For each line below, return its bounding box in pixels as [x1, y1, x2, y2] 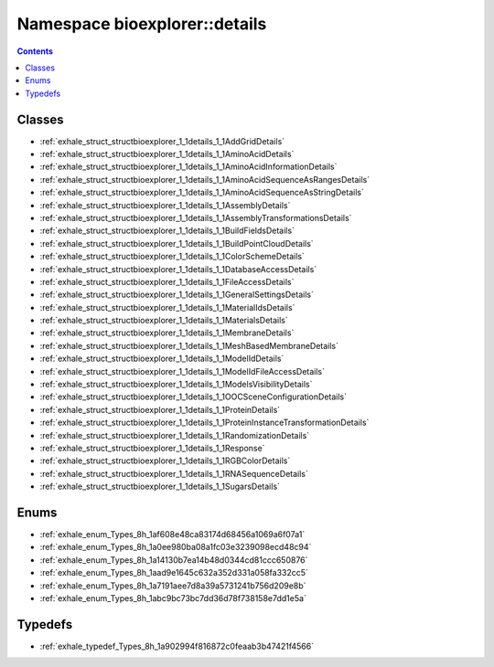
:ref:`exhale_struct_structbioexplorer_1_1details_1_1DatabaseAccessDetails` [39, 263, 317, 274]
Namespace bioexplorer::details [16, 14, 267, 34]
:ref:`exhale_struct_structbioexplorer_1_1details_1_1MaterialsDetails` [39, 315, 288, 326]
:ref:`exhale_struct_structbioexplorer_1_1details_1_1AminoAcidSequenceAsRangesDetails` [39, 174, 370, 185]
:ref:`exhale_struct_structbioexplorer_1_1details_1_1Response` [39, 443, 265, 453]
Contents [16, 46, 54, 57]
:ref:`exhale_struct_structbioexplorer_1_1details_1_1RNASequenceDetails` [39, 468, 308, 479]
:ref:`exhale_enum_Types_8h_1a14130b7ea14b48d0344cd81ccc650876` [39, 554, 308, 566]
